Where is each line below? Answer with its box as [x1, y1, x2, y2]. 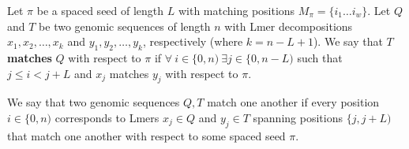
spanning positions [253, 109, 343, 125]
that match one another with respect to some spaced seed [7, 127, 286, 143]
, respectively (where [142, 33, 243, 50]
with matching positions [178, 2, 295, 18]
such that [297, 49, 343, 65]
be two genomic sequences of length [39, 17, 211, 34]
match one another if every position [207, 94, 380, 110]
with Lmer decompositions [224, 17, 353, 34]
